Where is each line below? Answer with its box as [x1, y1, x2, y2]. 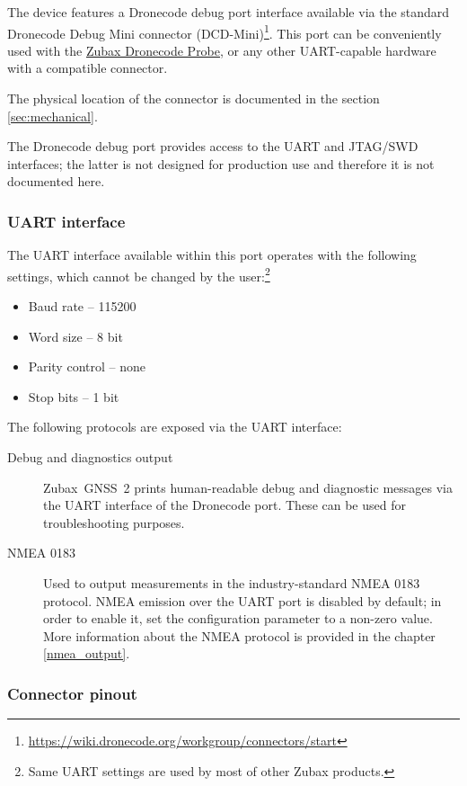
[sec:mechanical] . [7, 106, 98, 125]
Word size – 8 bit [28, 326, 123, 345]
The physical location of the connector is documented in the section [7, 89, 380, 108]
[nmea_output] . [43, 644, 130, 663]
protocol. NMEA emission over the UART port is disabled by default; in [43, 591, 442, 610]
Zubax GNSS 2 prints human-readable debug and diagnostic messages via [43, 478, 453, 496]
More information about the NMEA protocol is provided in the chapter [43, 626, 436, 645]
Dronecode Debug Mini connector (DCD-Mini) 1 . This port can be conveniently [7, 21, 442, 42]
